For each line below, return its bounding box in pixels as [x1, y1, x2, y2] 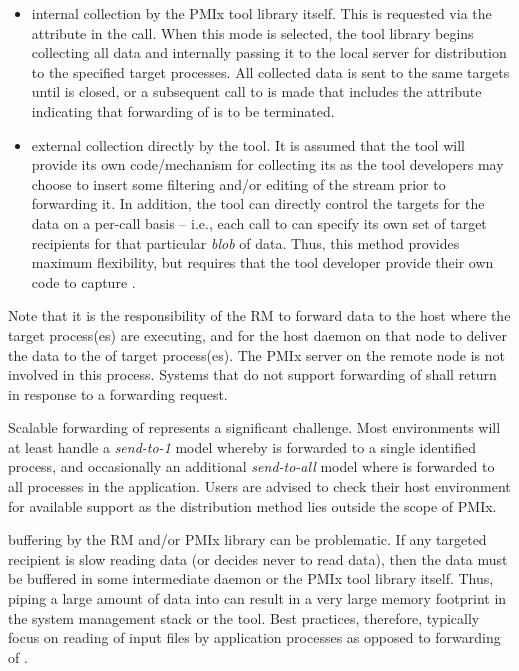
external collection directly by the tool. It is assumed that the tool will [31, 134, 465, 155]
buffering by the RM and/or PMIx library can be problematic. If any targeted [8, 529, 487, 550]
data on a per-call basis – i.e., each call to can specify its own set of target [31, 212, 487, 233]
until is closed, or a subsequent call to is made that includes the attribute [31, 81, 482, 102]
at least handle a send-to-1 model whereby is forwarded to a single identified [8, 436, 476, 457]
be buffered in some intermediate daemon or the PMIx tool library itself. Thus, [8, 568, 494, 589]
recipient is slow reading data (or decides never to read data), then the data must [8, 548, 508, 569]
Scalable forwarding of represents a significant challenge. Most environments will [8, 417, 501, 438]
